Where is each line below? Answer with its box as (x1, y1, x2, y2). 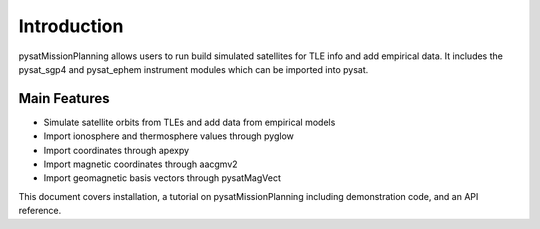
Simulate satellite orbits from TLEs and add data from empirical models (43, 116, 336, 128)
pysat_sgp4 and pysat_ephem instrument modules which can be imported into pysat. (18, 63, 369, 75)
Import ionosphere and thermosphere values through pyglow (43, 130, 294, 142)
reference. (18, 205, 62, 217)
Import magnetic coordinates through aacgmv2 (43, 158, 239, 170)
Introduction (18, 15, 124, 37)
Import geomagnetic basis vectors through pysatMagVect (43, 172, 282, 184)
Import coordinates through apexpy (43, 144, 190, 156)
